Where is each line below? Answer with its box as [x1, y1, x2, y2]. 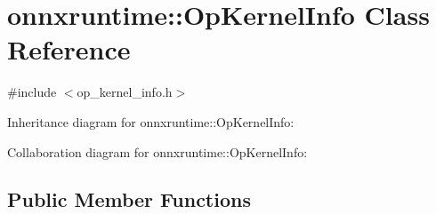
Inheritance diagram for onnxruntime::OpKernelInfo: [7, 112, 295, 131]
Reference [7, 31, 131, 67]
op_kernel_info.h [77, 83, 173, 101]
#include [7, 83, 57, 101]
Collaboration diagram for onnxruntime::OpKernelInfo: [7, 142, 308, 161]
